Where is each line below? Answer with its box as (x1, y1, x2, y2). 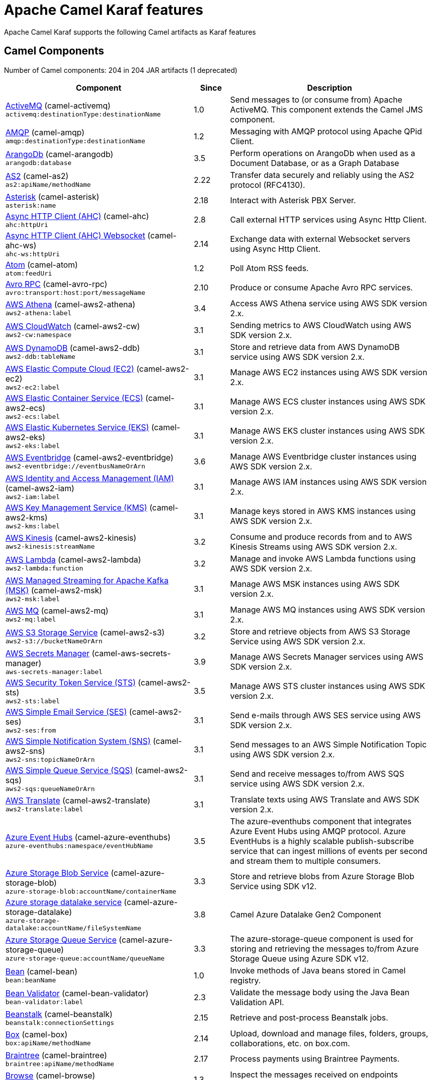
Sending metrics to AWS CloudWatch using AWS (230, 320, 412, 330)
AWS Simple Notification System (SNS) (5, 736, 151, 746)
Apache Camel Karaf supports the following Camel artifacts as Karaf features (4, 27, 256, 36)
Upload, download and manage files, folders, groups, (230, 1028, 429, 1038)
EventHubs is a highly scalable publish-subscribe (230, 836, 414, 846)
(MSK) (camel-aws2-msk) (5, 585, 102, 595)
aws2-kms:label (5, 522, 60, 530)
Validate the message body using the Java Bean (230, 987, 410, 997)
